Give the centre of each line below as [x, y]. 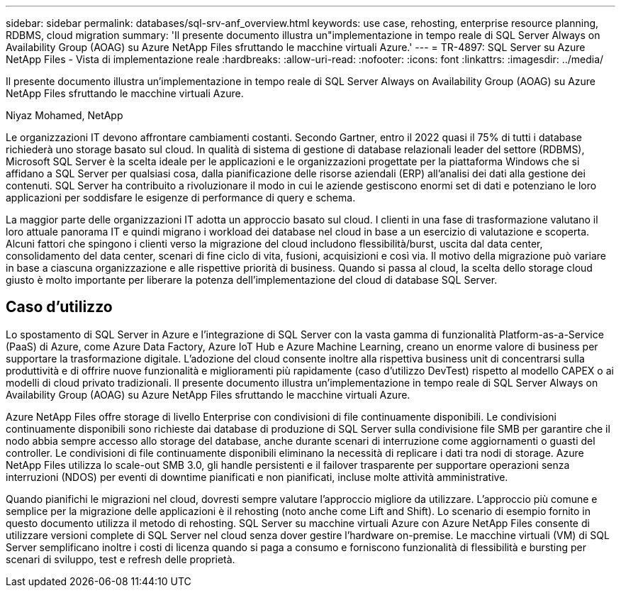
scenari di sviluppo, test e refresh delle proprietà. [121, 559]
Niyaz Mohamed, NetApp [65, 115]
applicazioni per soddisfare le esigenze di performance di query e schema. [181, 198]
